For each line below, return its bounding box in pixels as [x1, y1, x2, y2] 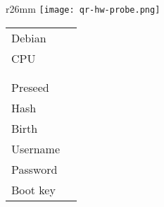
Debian [11, 29, 46, 46]
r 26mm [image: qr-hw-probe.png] [6, 1, 160, 16]
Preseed [11, 78, 49, 95]
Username [11, 140, 61, 157]
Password [11, 160, 58, 177]
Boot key [11, 181, 56, 198]
